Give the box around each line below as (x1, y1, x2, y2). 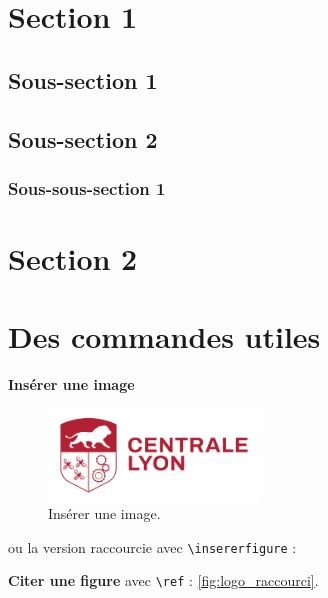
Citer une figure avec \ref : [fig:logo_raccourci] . (8, 570, 319, 591)
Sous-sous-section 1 (8, 175, 166, 200)
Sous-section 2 (8, 123, 158, 154)
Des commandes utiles (8, 316, 321, 357)
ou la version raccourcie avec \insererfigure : (8, 536, 297, 557)
